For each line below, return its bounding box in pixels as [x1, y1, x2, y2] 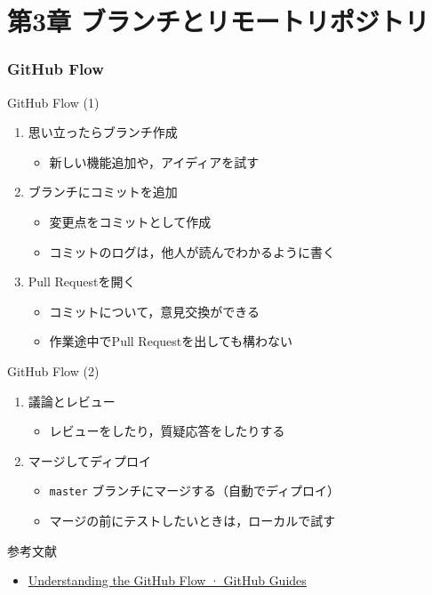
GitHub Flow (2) [7, 361, 100, 380]
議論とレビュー [28, 391, 116, 410]
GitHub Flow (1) [7, 92, 100, 111]
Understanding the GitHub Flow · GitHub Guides [28, 571, 307, 590]
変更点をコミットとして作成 [49, 212, 212, 230]
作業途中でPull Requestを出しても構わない [49, 332, 293, 350]
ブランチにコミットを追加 [28, 182, 178, 201]
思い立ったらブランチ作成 [28, 123, 178, 141]
